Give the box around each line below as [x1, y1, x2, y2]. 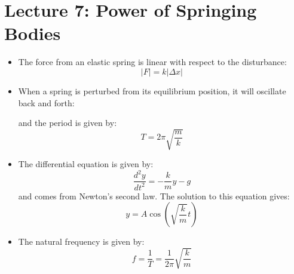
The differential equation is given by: [18, 158, 154, 170]
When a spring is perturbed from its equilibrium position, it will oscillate [18, 84, 286, 97]
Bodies [4, 21, 61, 45]
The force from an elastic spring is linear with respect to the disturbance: [18, 56, 287, 68]
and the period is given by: [18, 116, 117, 129]
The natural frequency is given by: [18, 235, 145, 248]
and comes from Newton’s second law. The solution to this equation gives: [18, 189, 290, 202]
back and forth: [18, 96, 75, 109]
